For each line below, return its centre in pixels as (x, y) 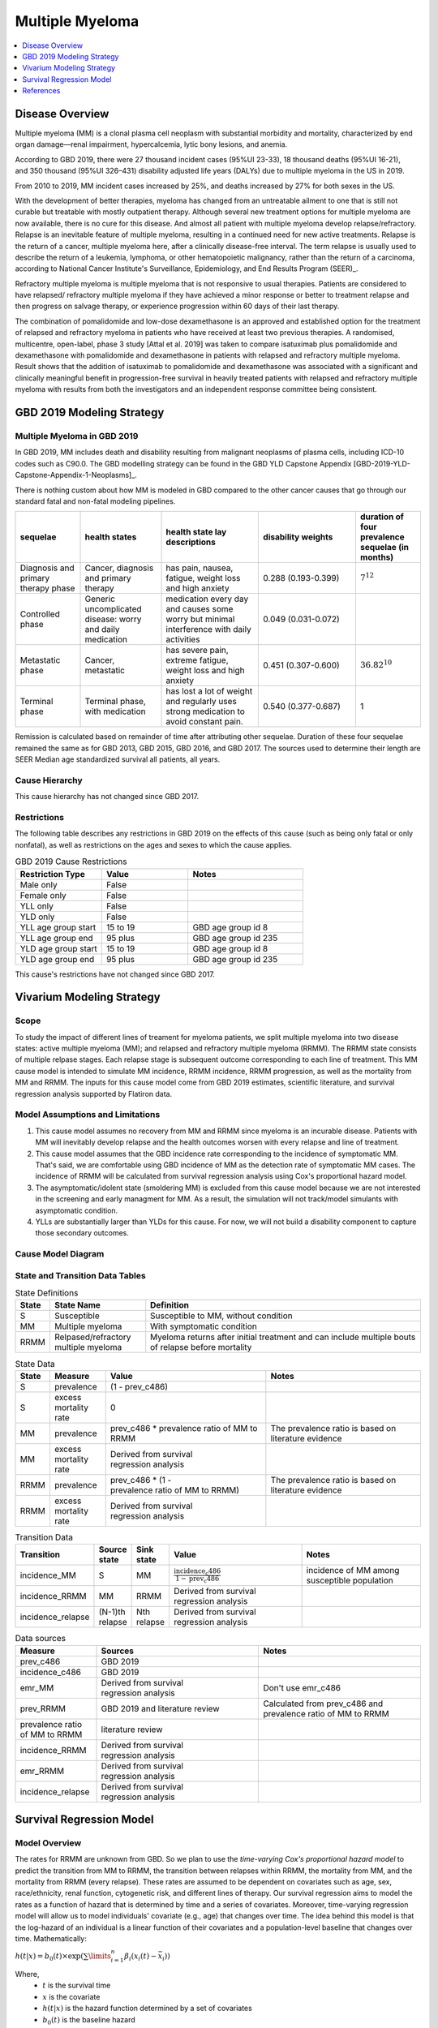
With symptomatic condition (204, 1326)
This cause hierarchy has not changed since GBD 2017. (107, 797)
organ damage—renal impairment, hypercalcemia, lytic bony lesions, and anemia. (151, 144)
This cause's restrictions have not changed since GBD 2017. (115, 974)
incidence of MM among (353, 1570)
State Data (35, 1364)
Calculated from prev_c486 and (323, 1704)
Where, (27, 1974)
